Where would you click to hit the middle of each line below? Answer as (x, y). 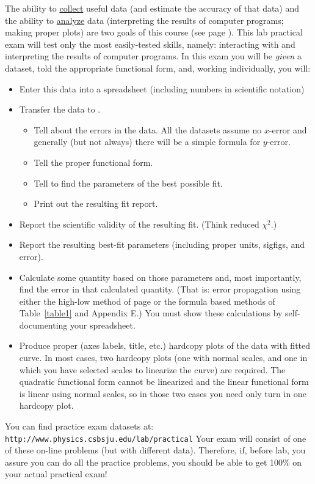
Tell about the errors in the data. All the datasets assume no (148, 129)
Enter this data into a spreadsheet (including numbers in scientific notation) (162, 88)
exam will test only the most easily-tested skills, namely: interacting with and (150, 44)
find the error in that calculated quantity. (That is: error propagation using (160, 289)
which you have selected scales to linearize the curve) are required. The (152, 369)
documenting (43, 325)
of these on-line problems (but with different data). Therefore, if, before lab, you (155, 450)
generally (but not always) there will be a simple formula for (147, 142)
